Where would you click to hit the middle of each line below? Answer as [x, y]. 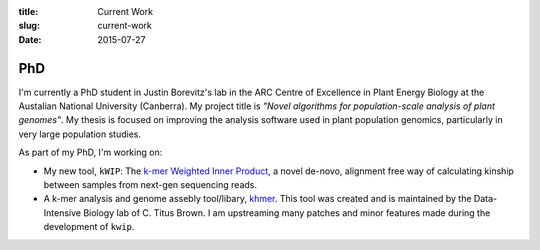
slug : [29, 26]
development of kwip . [89, 227]
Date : [30, 39]
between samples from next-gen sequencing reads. [150, 185]
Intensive [62, 212]
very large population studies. [80, 134]
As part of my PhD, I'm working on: [90, 152]
